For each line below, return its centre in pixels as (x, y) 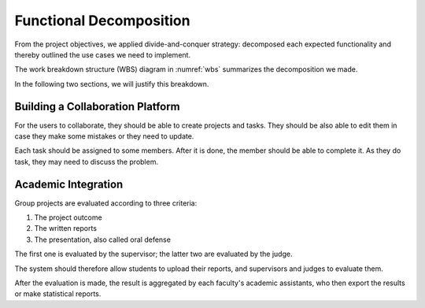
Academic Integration (69, 184)
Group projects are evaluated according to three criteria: (106, 203)
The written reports (66, 228)
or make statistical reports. (58, 294)
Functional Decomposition (102, 20)
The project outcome (68, 217)
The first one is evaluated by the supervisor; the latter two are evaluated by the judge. (153, 254)
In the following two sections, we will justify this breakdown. (112, 83)
